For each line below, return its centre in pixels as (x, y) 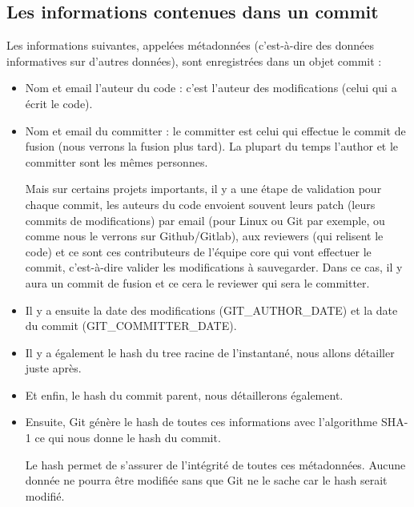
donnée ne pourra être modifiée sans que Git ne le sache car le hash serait (206, 480)
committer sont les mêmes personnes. (117, 161)
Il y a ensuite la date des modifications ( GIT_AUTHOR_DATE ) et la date (211, 310)
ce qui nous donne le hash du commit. (128, 438)
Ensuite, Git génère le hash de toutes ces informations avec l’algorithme (201, 422)
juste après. (53, 368)
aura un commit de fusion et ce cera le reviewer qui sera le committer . (197, 282)
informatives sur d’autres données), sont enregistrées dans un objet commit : (194, 60)
